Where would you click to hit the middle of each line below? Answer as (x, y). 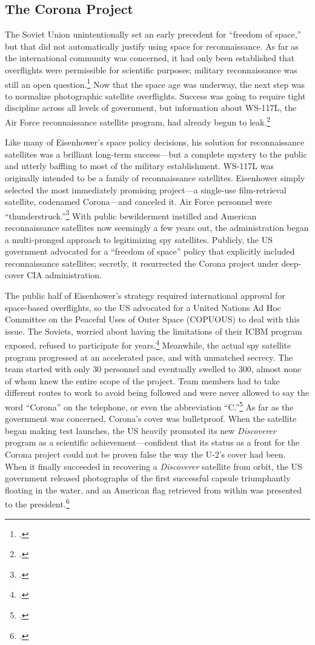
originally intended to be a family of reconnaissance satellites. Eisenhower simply (155, 178)
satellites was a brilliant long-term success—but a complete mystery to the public (156, 154)
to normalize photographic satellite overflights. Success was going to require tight (155, 95)
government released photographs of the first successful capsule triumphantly (148, 478)
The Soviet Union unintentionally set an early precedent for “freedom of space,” (153, 34)
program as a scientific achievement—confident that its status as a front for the (152, 442)
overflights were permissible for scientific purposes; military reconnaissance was (151, 69)
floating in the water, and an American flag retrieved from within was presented (153, 490)
